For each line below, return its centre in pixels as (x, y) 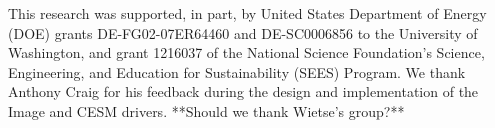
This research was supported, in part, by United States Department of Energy (247, 13)
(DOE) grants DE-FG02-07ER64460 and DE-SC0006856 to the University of (243, 32)
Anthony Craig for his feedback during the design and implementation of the (243, 91)
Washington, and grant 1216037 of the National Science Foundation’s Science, (246, 52)
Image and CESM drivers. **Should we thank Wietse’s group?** (206, 110)
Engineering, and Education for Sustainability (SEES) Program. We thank (237, 71)
